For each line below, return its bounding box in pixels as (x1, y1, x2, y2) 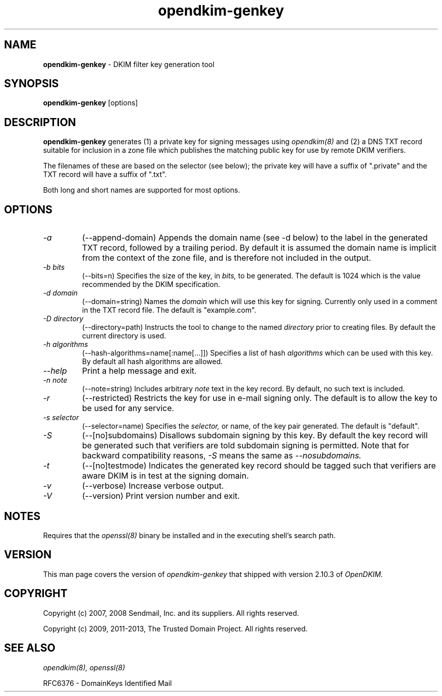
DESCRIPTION (4, 115, 76, 129)
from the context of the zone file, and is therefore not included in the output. (82, 253, 371, 263)
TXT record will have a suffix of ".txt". (43, 170, 167, 179)
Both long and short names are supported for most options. (43, 186, 240, 195)
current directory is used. (82, 331, 166, 340)
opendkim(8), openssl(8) (43, 663, 125, 672)
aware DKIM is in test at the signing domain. (82, 471, 249, 481)
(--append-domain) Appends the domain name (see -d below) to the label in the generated (82, 233, 428, 243)
